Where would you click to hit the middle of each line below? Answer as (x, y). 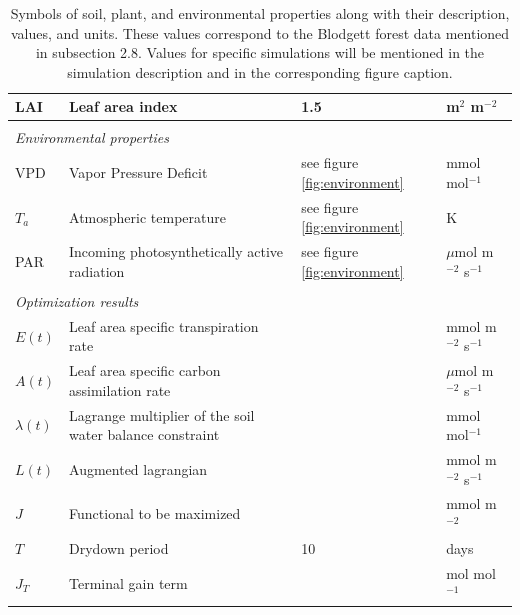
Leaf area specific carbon (145, 370)
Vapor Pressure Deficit (138, 172)
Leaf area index (123, 106)
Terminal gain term (128, 582)
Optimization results (77, 300)
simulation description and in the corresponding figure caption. (260, 71)
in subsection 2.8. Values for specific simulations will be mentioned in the (260, 52)
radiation (97, 270)
